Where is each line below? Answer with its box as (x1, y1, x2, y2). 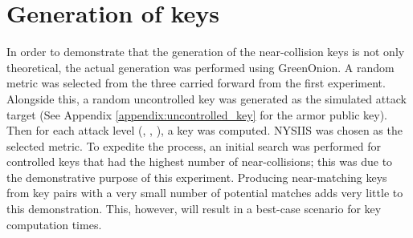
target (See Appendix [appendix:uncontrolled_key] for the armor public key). (6, 106, 387, 123)
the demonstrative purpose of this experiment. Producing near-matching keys (6, 168, 387, 185)
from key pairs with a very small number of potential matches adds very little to (6, 184, 403, 201)
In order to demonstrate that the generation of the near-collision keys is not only (6, 43, 405, 60)
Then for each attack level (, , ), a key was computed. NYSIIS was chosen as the (6, 122, 403, 139)
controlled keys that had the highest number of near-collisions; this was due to (6, 153, 393, 170)
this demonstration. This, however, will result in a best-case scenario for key (6, 200, 382, 217)
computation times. (6, 216, 102, 232)
